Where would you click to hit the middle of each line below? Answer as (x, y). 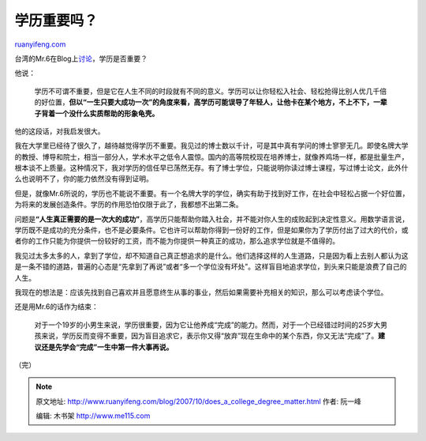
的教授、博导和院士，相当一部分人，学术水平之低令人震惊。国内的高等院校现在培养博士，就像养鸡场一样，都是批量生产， (211, 156)
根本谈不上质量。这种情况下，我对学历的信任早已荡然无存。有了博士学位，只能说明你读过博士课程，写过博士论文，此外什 (211, 168)
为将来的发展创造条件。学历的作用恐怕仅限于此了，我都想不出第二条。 (129, 205)
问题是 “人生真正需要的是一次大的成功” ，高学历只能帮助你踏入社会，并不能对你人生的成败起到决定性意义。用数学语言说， (212, 219)
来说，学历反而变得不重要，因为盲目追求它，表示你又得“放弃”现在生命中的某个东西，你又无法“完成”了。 (209, 336)
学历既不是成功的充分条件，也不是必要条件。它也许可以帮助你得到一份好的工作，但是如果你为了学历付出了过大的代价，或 (211, 230)
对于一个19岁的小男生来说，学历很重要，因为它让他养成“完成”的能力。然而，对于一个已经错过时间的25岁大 (207, 325)
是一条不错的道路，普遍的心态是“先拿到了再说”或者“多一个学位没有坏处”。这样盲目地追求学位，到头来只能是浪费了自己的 (211, 267)
